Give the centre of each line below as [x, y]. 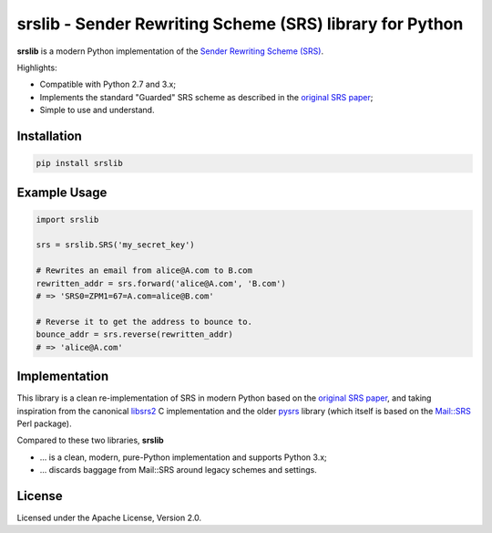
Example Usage [62, 192]
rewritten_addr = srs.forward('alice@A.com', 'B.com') [161, 283]
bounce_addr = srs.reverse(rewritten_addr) [135, 334]
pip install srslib [79, 163]
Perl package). [44, 423]
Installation [49, 136]
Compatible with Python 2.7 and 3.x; [108, 84]
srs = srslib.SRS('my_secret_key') [115, 245]
